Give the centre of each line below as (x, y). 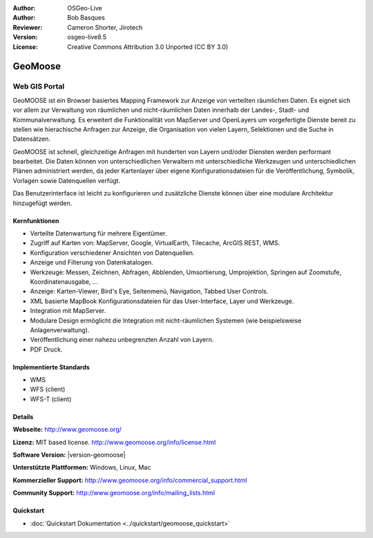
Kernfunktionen (36, 220)
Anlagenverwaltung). (60, 330)
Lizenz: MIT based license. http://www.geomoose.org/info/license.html (114, 442)
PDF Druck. (46, 349)
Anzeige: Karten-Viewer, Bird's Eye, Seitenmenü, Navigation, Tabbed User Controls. (149, 291)
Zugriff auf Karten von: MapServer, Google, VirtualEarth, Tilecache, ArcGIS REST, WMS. (155, 243)
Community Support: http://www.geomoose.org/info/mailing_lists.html (114, 493)
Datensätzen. (32, 139)
